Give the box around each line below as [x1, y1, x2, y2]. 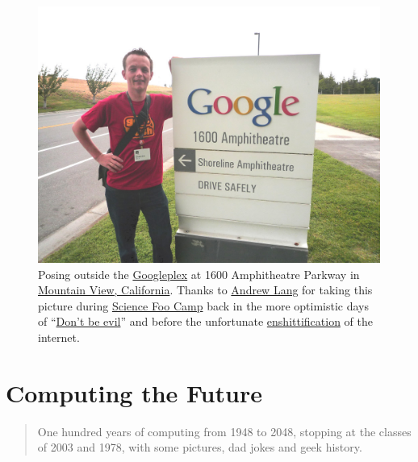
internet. [38, 328, 80, 345]
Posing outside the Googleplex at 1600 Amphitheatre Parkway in [38, 265, 360, 282]
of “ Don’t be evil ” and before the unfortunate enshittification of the [38, 313, 374, 330]
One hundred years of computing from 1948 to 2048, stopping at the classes [37, 422, 412, 439]
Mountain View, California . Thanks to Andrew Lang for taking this [38, 281, 373, 298]
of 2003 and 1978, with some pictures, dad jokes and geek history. [37, 439, 362, 456]
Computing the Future [6, 376, 262, 409]
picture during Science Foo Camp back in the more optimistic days [38, 297, 369, 314]
